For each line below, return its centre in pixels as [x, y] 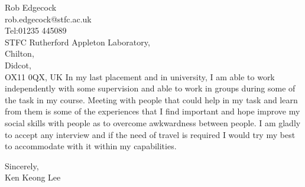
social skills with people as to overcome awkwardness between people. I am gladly [153, 122]
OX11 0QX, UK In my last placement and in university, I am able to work [140, 76]
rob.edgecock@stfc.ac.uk [48, 19]
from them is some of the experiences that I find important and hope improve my [152, 111]
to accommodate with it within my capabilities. [91, 146]
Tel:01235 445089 [36, 30]
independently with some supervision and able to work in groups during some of [150, 88]
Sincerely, [22, 165]
